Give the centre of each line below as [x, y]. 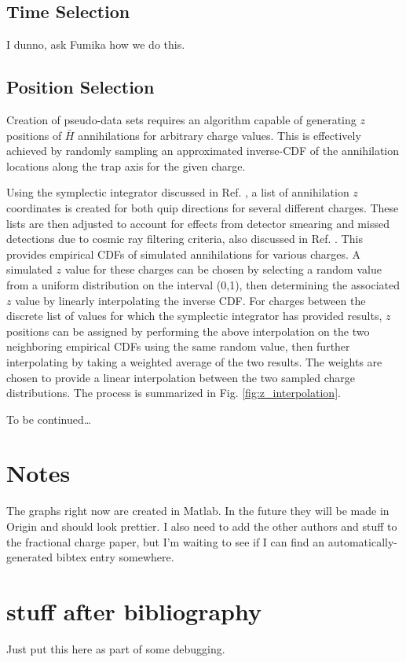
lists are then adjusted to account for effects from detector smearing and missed [198, 223]
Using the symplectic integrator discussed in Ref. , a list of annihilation [178, 192]
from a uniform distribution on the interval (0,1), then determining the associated [203, 284]
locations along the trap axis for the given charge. [126, 165]
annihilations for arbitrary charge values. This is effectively [219, 135]
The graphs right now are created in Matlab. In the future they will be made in [198, 511]
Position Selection [80, 87]
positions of [34, 135]
